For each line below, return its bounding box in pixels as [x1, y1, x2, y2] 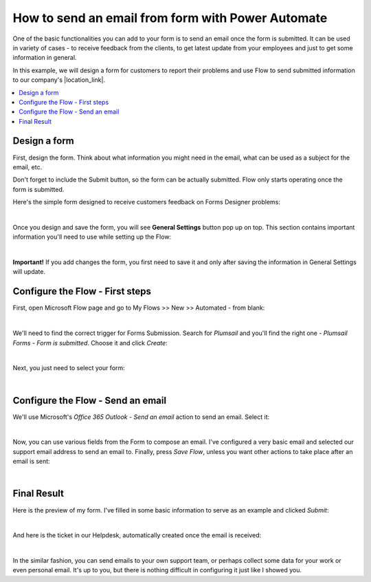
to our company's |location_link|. [12, 76, 106, 84]
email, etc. [12, 162, 43, 171]
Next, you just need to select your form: [12, 364, 125, 372]
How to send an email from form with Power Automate [12, 10, 328, 25]
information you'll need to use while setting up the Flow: [12, 233, 172, 241]
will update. [12, 268, 46, 276]
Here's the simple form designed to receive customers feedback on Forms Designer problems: [12, 198, 281, 206]
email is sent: [12, 457, 51, 466]
